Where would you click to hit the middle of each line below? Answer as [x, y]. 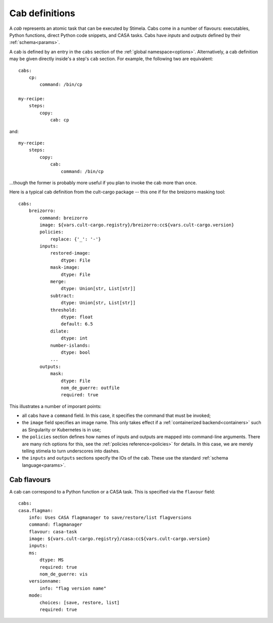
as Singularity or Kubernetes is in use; [61, 430]
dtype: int [74, 338]
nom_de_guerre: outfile [90, 388]
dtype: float [77, 317]
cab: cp [60, 120]
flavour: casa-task [53, 532]
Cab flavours [30, 480]
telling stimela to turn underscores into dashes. [71, 451]
